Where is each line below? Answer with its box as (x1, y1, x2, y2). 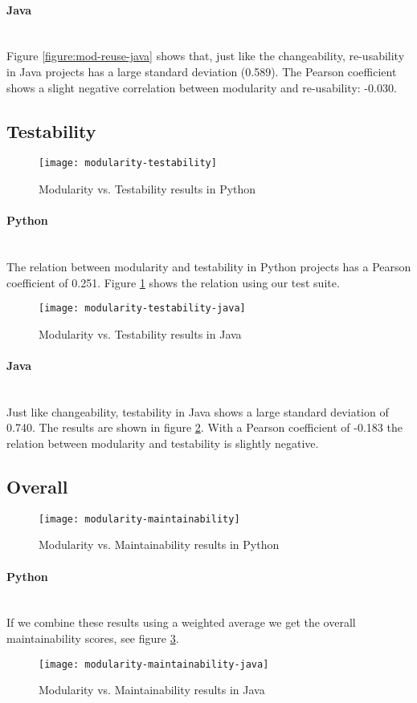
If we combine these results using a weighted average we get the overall (6, 614, 356, 631)
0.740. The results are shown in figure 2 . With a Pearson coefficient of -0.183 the (6, 419, 403, 436)
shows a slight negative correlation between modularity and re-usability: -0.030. (6, 79, 397, 95)
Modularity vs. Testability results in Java (39, 325, 242, 342)
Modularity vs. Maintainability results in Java (39, 681, 265, 698)
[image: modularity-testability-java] (39, 303, 246, 315)
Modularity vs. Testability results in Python (39, 181, 256, 197)
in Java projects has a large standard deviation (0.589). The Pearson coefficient (6, 63, 397, 79)
